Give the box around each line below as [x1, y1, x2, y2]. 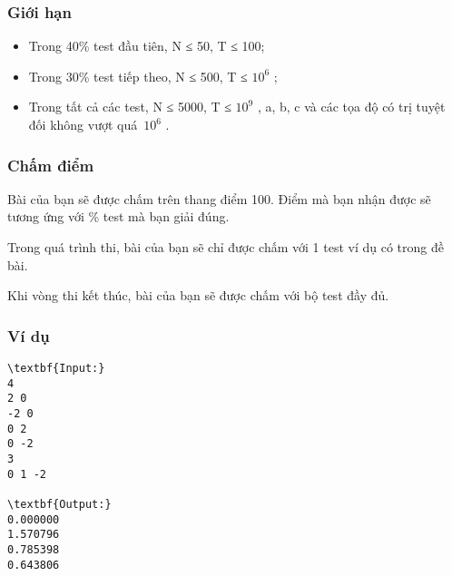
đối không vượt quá [28, 115, 138, 133]
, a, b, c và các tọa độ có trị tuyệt [257, 97, 446, 116]
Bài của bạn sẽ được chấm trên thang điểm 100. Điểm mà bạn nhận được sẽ [7, 189, 431, 208]
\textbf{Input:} [7, 362, 105, 375]
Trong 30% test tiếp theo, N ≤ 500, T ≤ [28, 66, 248, 85]
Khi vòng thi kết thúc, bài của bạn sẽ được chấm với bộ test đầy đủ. [7, 286, 389, 305]
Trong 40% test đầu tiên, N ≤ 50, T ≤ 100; [28, 36, 265, 55]
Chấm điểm [7, 153, 94, 176]
